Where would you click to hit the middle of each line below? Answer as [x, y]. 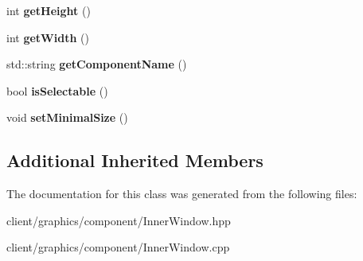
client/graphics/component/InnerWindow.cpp [118, 247]
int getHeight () [49, 10]
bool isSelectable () [57, 90]
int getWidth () [48, 37]
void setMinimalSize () [67, 117]
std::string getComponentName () [97, 64]
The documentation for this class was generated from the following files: [182, 194]
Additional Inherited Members [135, 160]
